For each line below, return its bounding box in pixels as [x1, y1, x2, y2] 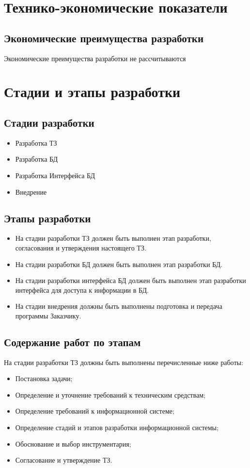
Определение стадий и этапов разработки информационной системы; [15, 422, 219, 433]
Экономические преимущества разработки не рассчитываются [4, 53, 186, 63]
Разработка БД [15, 154, 58, 164]
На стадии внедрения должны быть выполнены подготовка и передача [15, 301, 222, 311]
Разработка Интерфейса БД [15, 170, 95, 180]
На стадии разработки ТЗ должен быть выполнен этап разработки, [15, 233, 211, 243]
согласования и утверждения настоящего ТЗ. [15, 242, 146, 252]
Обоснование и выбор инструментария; [15, 438, 131, 449]
